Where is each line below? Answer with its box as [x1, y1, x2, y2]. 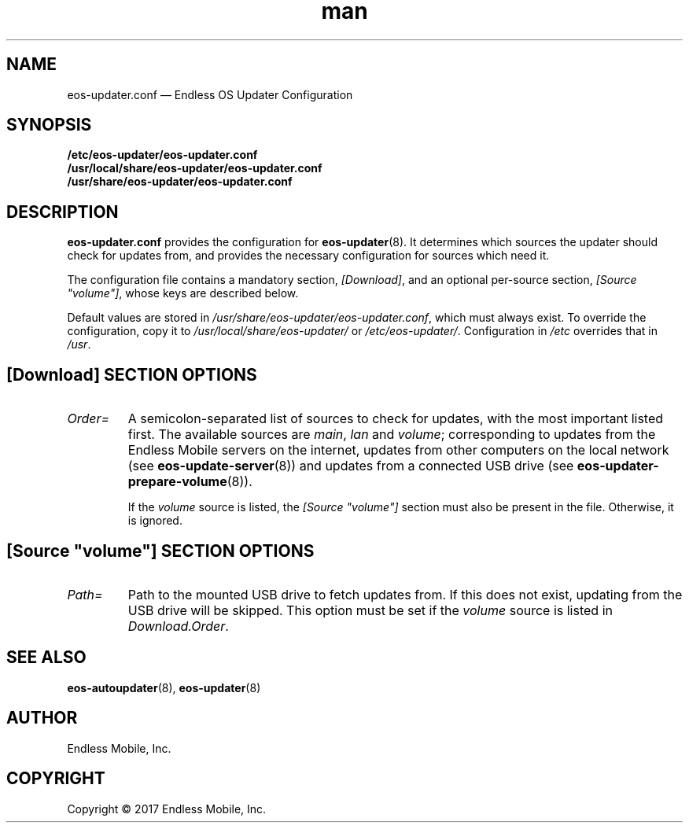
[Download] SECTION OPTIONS [6, 364, 257, 385]
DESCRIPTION [6, 201, 119, 222]
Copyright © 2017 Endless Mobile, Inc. [67, 801, 267, 816]
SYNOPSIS [6, 115, 92, 135]
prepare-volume [127, 473, 227, 490]
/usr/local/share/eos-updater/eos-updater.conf [67, 161, 322, 175]
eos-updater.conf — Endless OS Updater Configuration [67, 87, 353, 101]
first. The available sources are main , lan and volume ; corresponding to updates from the [127, 426, 656, 443]
